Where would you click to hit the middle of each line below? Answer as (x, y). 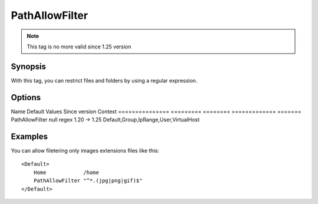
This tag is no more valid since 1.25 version (79, 47)
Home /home (66, 172)
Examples (29, 136)
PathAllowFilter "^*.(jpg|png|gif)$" (88, 181)
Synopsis (29, 66)
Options (26, 97)
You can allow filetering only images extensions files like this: (85, 151)
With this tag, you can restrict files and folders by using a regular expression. (104, 80)
